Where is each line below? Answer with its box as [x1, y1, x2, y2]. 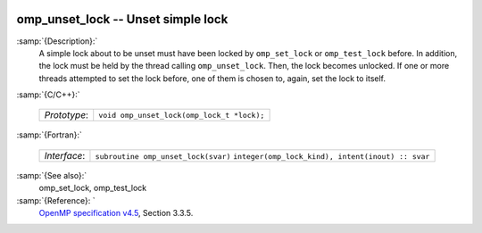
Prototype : [44, 109, 89, 121]
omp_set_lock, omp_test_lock [38, 183, 147, 194]
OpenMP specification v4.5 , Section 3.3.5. [38, 208, 194, 219]
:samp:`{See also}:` [16, 170, 87, 180]
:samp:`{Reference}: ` [16, 195, 96, 205]
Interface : [44, 149, 86, 162]
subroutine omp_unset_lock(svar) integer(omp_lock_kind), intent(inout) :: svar [95, 152, 430, 161]
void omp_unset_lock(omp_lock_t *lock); [98, 110, 265, 120]
